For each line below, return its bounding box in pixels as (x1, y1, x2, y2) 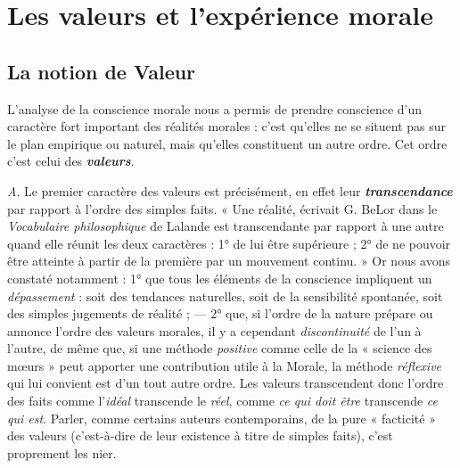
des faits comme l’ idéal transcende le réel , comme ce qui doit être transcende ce (7, 391, 438, 410)
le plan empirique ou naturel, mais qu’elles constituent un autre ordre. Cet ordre (7, 134, 448, 152)
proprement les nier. (7, 443, 117, 462)
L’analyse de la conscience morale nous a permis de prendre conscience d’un (7, 99, 423, 118)
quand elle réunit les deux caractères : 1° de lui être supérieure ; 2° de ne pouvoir (7, 234, 451, 252)
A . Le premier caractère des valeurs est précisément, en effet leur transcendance (7, 181, 453, 200)
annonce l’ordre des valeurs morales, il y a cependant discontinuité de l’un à (7, 321, 422, 340)
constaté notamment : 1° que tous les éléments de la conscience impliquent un (7, 268, 432, 287)
